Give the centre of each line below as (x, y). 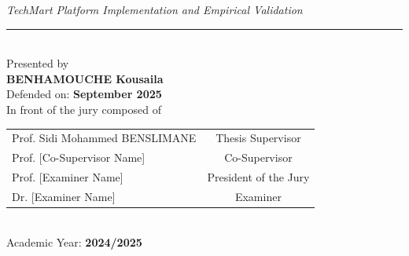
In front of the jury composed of (84, 109)
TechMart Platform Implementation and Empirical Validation (155, 9)
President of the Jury (258, 177)
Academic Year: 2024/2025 (74, 241)
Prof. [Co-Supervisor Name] (79, 157)
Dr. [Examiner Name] (64, 196)
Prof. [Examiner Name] (68, 177)
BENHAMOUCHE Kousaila (85, 78)
